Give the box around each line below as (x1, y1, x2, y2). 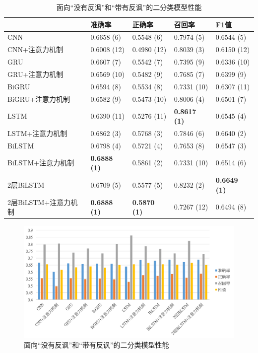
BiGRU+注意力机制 (7, 93, 70, 104)
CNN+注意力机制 (7, 44, 63, 55)
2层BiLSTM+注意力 (7, 197, 71, 207)
